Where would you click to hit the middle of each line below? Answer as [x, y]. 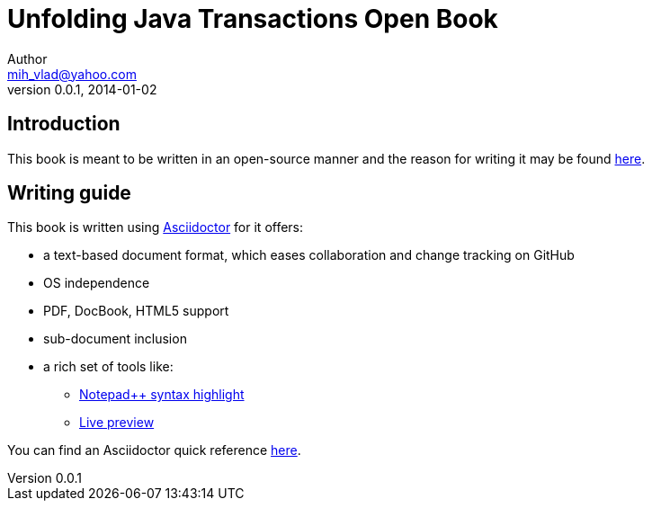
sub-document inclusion [115, 339]
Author [27, 58]
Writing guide [69, 193]
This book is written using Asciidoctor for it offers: [156, 227]
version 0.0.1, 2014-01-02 [82, 89]
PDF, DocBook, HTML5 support [136, 311]
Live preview [117, 423]
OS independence [97, 283]
